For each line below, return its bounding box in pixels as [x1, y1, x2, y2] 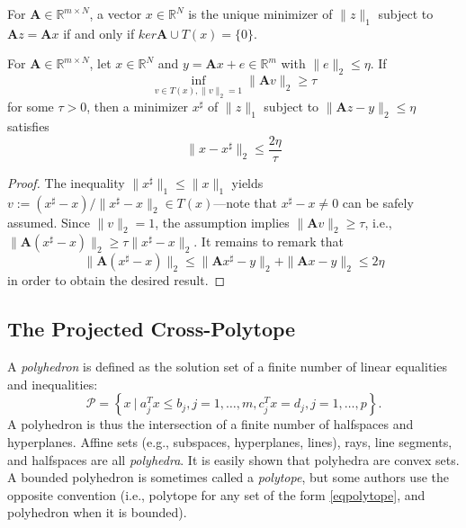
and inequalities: [7, 374, 98, 393]
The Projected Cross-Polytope [7, 315, 296, 343]
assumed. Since [7, 212, 90, 231]
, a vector [89, 4, 142, 22]
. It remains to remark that [193, 232, 344, 251]
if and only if [63, 23, 135, 42]
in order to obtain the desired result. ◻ [7, 271, 226, 290]
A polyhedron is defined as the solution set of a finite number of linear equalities [7, 357, 447, 376]
